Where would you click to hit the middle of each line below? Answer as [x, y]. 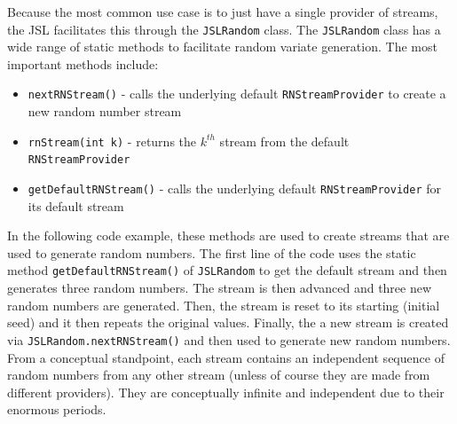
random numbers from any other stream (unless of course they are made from [219, 375]
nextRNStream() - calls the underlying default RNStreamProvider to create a [237, 94]
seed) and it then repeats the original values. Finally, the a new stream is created [228, 322]
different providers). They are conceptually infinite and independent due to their [226, 392]
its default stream [76, 205]
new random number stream [105, 111]
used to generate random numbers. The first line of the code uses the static [212, 252]
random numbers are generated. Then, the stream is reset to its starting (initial [224, 305]
